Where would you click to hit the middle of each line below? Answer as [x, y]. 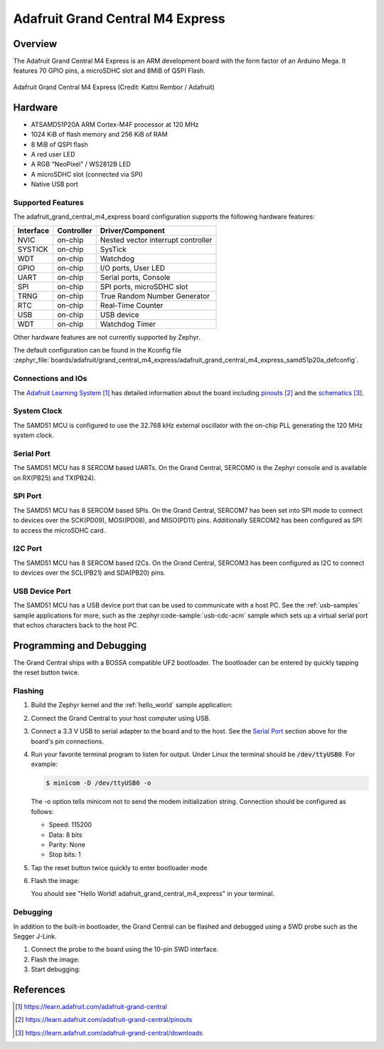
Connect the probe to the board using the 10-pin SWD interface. [125, 949]
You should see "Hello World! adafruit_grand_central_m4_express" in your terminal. [153, 894]
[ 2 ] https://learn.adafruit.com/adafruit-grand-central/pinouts [104, 1020]
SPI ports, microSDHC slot [144, 286]
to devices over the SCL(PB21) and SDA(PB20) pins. [89, 573]
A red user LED [53, 154]
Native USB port [54, 184]
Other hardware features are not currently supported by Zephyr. [107, 337]
